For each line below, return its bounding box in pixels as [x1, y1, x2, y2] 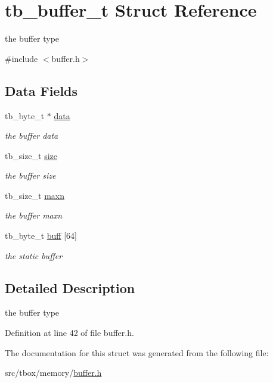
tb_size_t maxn [5, 189, 65, 201]
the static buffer [5, 249, 63, 261]
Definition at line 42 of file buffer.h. [5, 326, 134, 339]
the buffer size [5, 169, 56, 182]
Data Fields [5, 81, 78, 99]
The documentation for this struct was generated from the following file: [5, 346, 269, 359]
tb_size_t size [5, 149, 58, 161]
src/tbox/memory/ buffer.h [5, 366, 102, 379]
